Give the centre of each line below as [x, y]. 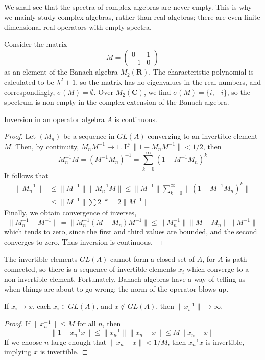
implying [18, 352]
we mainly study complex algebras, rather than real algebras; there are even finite [132, 17]
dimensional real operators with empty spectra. [78, 27]
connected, [21, 269]
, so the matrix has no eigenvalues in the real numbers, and [168, 81]
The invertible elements [41, 259]
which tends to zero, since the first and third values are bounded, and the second [131, 232]
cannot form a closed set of [153, 259]
